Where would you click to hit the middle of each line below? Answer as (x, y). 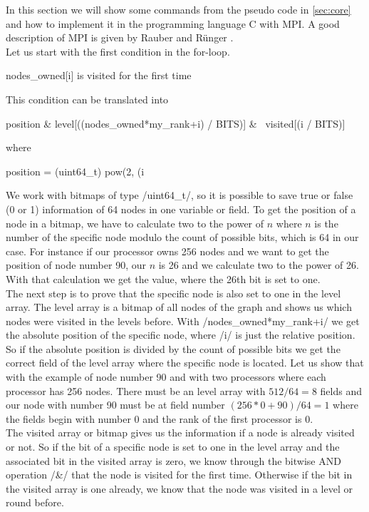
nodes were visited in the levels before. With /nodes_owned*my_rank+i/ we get (183, 321)
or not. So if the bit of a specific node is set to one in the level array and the (173, 447)
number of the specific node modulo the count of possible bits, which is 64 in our (182, 237)
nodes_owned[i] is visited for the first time (99, 75)
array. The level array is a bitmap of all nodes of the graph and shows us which (179, 307)
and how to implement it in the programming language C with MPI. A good (173, 23)
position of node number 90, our (76, 265)
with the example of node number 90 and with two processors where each (166, 377)
